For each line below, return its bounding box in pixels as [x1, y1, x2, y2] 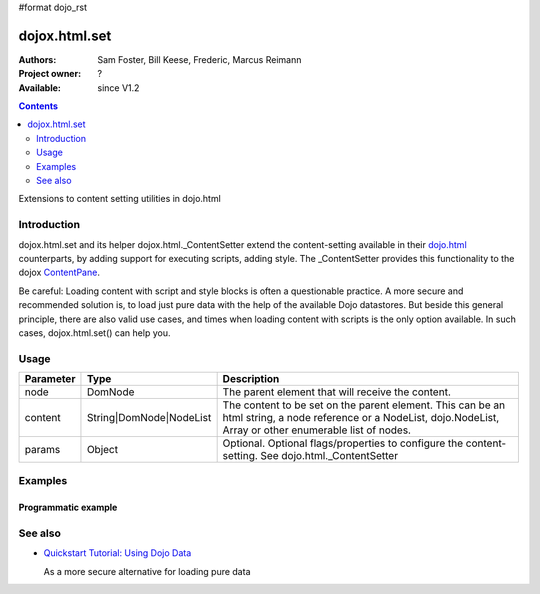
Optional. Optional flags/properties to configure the [222, 436, 464, 450]
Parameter [24, 372, 76, 386]
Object [86, 443, 119, 457]
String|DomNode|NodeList [86, 411, 212, 425]
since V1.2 [97, 81, 140, 94]
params [24, 443, 61, 457]
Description [222, 372, 280, 386]
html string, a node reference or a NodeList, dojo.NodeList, [222, 411, 500, 425]
